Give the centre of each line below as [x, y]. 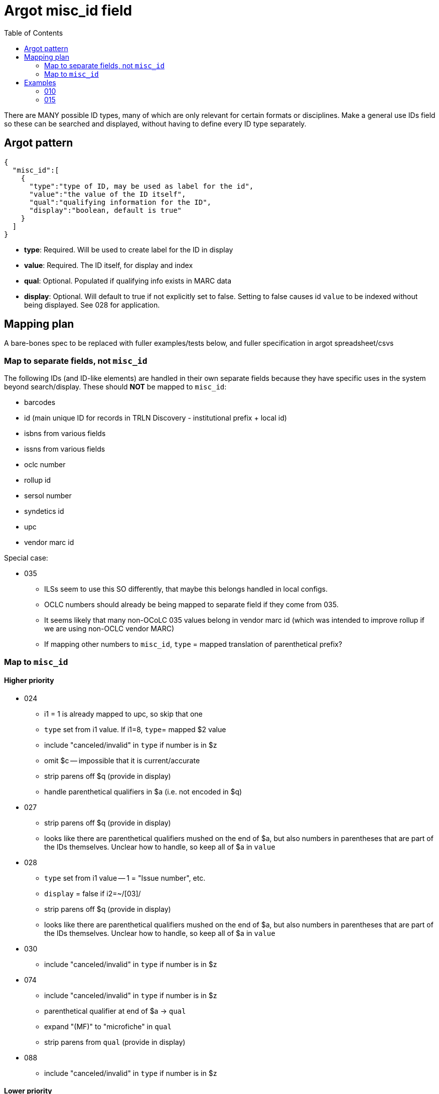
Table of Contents [34, 33]
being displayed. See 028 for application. [92, 305]
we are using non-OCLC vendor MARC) [109, 629]
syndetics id [44, 511]
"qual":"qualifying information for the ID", [120, 202]
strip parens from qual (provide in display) [115, 1042]
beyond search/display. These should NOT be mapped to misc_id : [115, 387]
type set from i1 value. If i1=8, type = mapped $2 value [135, 729]
